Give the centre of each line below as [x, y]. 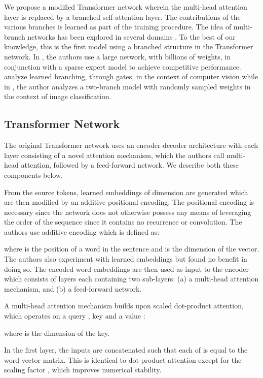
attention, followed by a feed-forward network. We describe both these [130, 165]
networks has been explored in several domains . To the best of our [131, 36]
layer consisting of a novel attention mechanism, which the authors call [114, 155]
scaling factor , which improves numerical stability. [83, 370]
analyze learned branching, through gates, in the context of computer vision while [131, 76]
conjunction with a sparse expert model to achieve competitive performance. [123, 66]
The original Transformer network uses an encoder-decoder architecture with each [131, 145]
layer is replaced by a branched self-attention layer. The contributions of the [122, 17]
